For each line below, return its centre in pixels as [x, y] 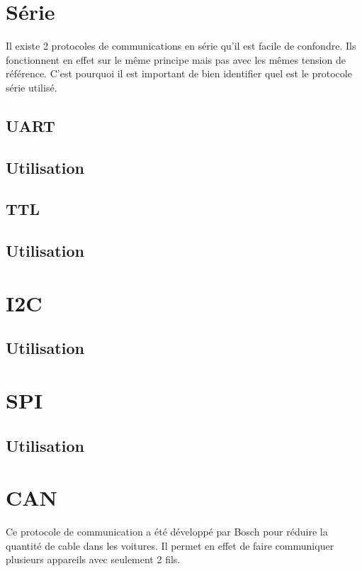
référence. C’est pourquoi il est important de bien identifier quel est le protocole [179, 73]
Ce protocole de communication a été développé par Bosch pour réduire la [167, 532]
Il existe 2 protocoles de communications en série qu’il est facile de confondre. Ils [181, 46]
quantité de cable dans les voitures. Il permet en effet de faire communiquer [170, 545]
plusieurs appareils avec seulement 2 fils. [93, 559]
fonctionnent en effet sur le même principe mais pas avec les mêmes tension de [176, 59]
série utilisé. [32, 87]
